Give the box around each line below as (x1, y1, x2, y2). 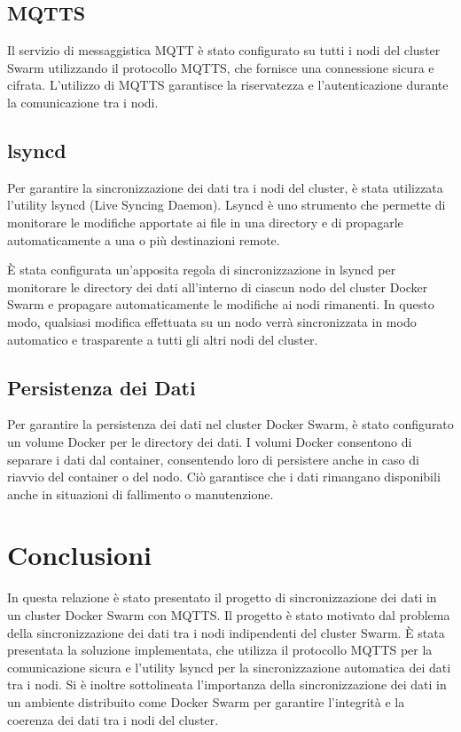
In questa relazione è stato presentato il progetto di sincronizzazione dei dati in (7, 588, 437, 607)
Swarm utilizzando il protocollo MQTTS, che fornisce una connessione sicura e (7, 58, 434, 76)
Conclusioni (7, 537, 152, 573)
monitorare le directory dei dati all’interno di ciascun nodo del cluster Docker (7, 277, 428, 296)
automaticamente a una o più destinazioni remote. (7, 230, 280, 249)
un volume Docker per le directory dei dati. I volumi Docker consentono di (7, 432, 412, 450)
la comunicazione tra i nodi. (7, 92, 159, 111)
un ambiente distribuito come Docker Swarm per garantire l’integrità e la (7, 692, 405, 711)
